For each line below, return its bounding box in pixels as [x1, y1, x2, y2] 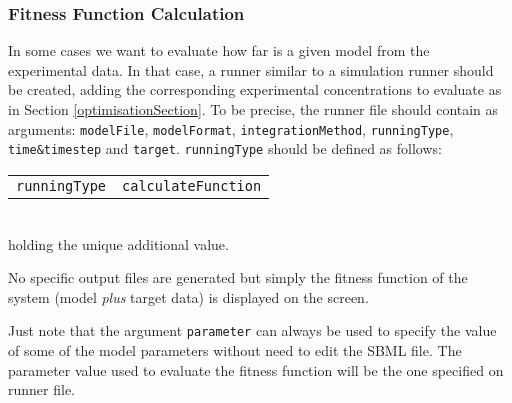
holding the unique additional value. [8, 233, 229, 254]
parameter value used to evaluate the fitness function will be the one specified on [8, 359, 504, 380]
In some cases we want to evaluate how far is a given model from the [8, 40, 430, 61]
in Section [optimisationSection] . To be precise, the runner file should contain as [8, 99, 499, 119]
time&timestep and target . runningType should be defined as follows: [8, 138, 442, 159]
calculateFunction [122, 177, 262, 194]
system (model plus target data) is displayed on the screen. [8, 286, 369, 307]
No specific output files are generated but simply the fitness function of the [8, 267, 468, 288]
